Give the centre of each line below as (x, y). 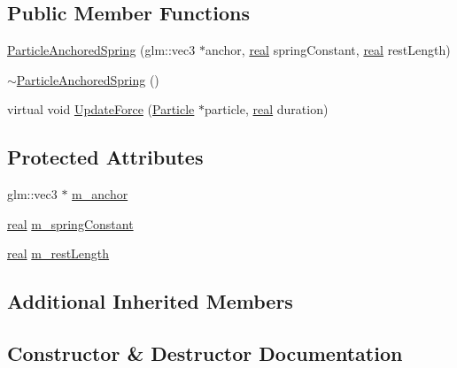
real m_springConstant (70, 223)
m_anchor (100, 194)
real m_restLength (58, 253)
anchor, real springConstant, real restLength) (328, 50)
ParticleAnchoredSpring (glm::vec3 (101, 50)
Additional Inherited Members (150, 301)
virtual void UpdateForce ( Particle (101, 109)
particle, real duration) (267, 109)
